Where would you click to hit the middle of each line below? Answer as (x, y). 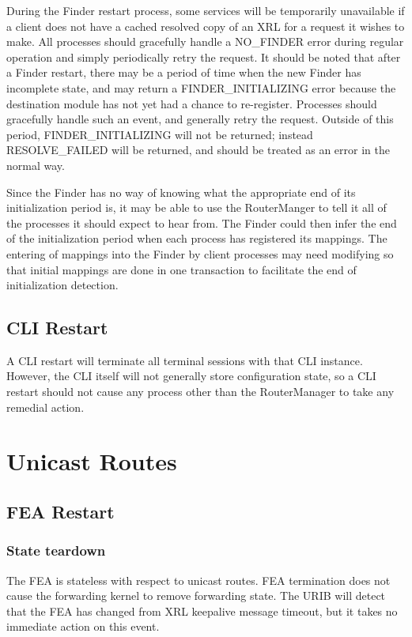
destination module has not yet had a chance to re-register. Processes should (192, 103)
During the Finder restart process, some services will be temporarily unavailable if (206, 10)
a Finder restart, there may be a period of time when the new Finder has (184, 72)
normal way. (36, 165)
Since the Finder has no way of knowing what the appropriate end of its (181, 192)
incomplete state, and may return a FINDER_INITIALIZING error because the (201, 87)
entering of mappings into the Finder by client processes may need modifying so (200, 253)
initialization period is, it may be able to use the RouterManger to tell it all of (197, 207)
